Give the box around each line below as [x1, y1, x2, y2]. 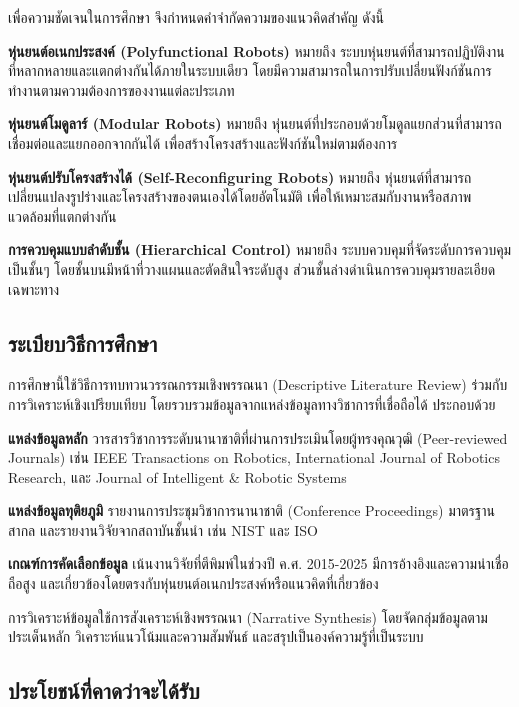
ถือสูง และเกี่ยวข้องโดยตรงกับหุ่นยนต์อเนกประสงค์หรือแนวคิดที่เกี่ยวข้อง [8, 573, 379, 594]
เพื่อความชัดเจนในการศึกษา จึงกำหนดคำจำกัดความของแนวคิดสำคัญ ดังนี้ [8, 7, 385, 27]
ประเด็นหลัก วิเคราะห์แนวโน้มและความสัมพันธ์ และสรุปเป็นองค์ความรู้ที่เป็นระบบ [8, 626, 424, 647]
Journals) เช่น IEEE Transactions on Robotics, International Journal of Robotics [8, 447, 500, 468]
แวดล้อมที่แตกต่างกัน [8, 205, 117, 226]
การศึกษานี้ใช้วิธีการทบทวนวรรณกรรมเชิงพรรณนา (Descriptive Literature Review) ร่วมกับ [8, 374, 508, 395]
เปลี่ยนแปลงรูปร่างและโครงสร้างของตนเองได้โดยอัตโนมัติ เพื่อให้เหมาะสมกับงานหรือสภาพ [8, 186, 472, 207]
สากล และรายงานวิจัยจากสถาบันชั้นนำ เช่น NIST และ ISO [8, 519, 318, 540]
